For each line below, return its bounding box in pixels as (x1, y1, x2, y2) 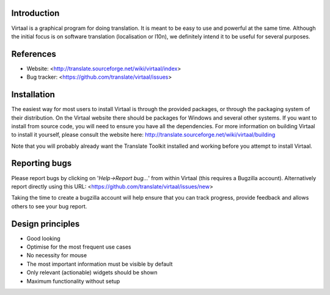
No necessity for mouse (26, 252, 87, 259)
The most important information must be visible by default (26, 260, 173, 268)
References (11, 49, 56, 59)
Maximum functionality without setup (26, 277, 120, 285)
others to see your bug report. (11, 202, 87, 210)
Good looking (26, 235, 61, 242)
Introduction (11, 8, 60, 18)
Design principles (11, 219, 80, 229)
